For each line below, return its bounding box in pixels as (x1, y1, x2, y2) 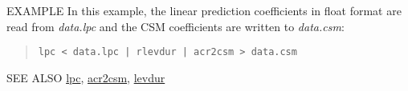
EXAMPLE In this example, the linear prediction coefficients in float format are (6, 2, 402, 18)
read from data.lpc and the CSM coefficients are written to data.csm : (6, 18, 345, 34)
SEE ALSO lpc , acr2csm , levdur (6, 69, 165, 85)
